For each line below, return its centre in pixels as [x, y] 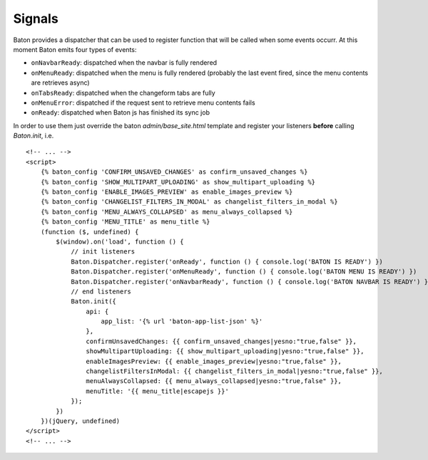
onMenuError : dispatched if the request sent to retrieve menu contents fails [143, 103]
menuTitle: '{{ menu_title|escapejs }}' [158, 391]
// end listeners [101, 291]
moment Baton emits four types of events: [75, 49]
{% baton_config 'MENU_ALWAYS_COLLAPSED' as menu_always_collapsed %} [167, 211]
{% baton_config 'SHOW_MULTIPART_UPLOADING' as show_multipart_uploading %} [178, 182]
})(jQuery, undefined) [80, 421]
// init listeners [103, 252]
